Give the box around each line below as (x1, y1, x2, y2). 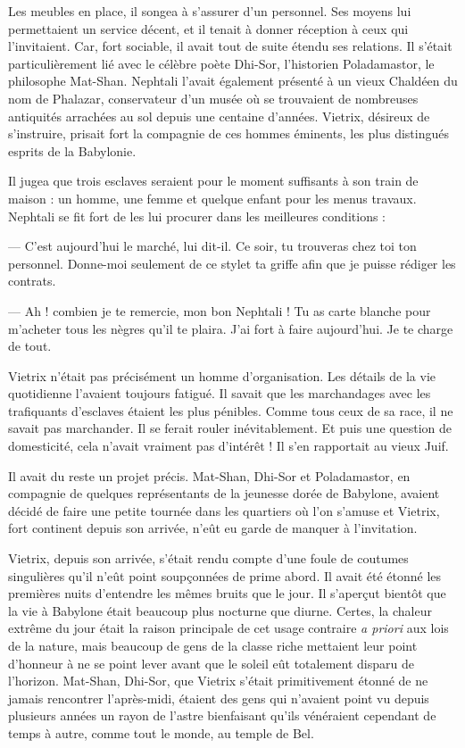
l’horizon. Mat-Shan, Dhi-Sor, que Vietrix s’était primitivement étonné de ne (8, 671, 428, 690)
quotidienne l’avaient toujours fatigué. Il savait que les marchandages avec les (8, 384, 431, 403)
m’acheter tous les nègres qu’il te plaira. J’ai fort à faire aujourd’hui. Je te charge (8, 319, 453, 337)
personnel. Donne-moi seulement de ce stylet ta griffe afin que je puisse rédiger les (8, 253, 456, 272)
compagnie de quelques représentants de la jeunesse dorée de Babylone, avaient (8, 484, 440, 503)
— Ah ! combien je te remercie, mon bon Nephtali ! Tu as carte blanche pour (8, 301, 431, 320)
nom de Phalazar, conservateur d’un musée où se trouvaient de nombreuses (8, 88, 419, 107)
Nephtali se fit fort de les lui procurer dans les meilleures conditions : (8, 206, 386, 225)
